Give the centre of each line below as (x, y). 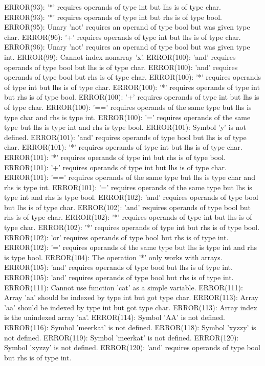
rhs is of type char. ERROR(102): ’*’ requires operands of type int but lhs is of (128, 217)
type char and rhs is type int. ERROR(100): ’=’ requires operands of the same (127, 117)
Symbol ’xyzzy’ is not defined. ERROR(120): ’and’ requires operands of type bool (132, 347)
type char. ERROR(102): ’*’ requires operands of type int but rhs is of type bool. (132, 227)
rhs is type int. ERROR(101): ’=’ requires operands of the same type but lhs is (128, 187)
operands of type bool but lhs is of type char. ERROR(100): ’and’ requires (121, 67)
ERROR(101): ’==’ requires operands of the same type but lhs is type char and (130, 177)
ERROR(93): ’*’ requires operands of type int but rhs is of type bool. (113, 17)
